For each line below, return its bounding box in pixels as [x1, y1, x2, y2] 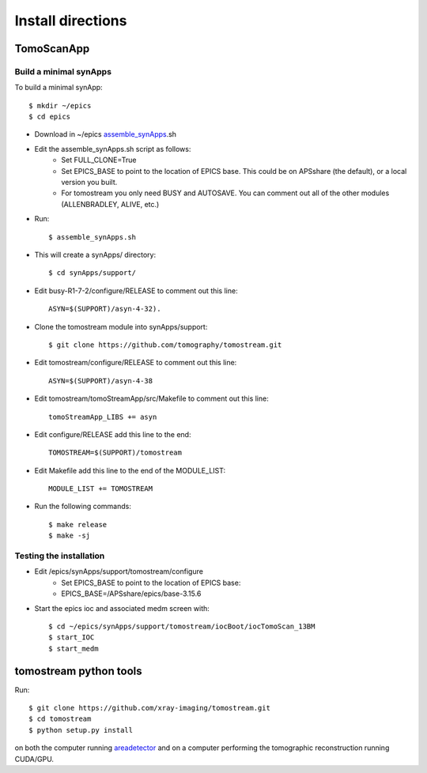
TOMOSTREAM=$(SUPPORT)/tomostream [48, 448, 182, 458]
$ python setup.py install [28, 726, 134, 734]
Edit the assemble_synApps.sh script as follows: [34, 144, 191, 153]
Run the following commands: [34, 502, 132, 511]
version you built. [61, 178, 118, 187]
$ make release [48, 520, 108, 529]
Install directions [14, 12, 127, 29]
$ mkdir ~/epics [28, 101, 92, 110]
